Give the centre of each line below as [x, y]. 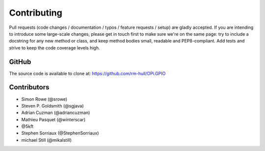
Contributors [29, 87]
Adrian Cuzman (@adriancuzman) [56, 113]
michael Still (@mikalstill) [47, 140]
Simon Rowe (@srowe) [44, 99]
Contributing [36, 13]
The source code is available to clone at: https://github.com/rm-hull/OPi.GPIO [87, 73]
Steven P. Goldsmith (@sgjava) [53, 106]
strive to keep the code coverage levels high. [54, 48]
